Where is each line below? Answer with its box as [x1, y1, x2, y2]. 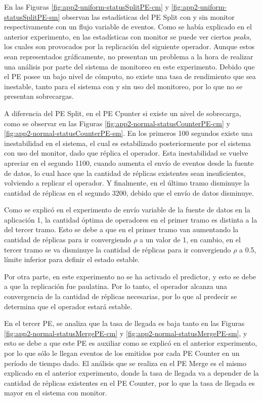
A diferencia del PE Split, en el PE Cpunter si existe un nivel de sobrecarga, [4, 107, 241, 118]
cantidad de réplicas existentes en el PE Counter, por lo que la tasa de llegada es [4, 377, 255, 388]
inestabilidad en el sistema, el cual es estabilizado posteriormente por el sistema [4, 137, 251, 148]
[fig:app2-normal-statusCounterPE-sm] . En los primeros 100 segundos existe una [4, 128, 253, 138]
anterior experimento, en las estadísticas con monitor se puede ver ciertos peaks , [4, 31, 251, 42]
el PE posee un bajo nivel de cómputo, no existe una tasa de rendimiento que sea [4, 71, 256, 82]
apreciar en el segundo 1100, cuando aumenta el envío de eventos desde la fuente [4, 157, 254, 168]
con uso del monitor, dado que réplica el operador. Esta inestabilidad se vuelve [4, 148, 248, 158]
